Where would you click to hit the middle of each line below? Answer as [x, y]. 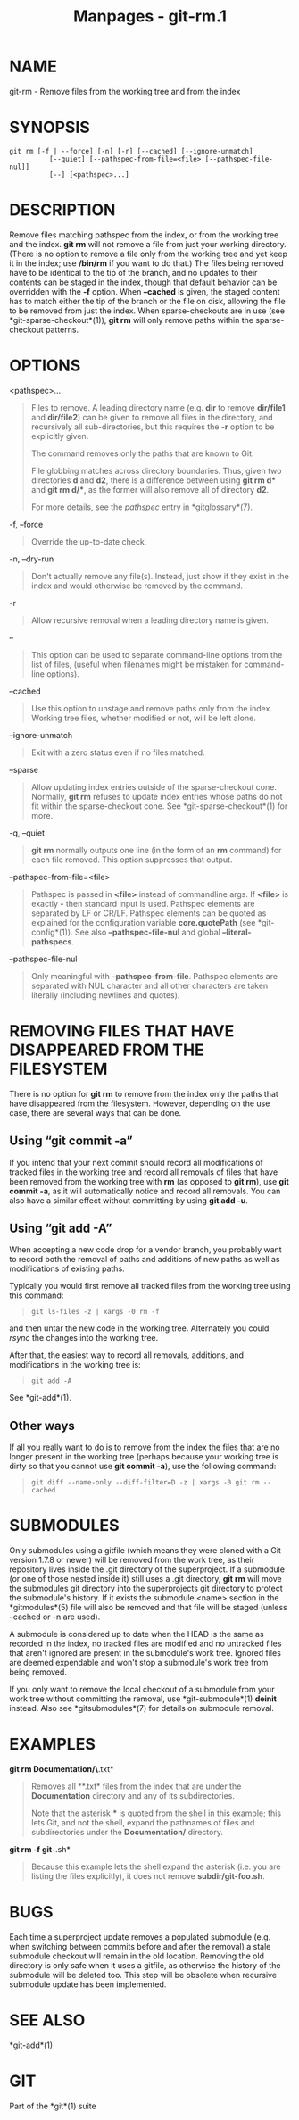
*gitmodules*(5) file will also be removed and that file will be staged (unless [148, 1608]
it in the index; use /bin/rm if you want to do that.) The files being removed [146, 263]
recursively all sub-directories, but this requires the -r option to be [153, 427]
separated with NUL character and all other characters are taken [149, 985]
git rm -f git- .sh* [40, 1849]
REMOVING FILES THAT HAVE [122, 1031]
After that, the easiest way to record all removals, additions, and [126, 1355]
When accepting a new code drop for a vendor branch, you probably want [146, 1250]
